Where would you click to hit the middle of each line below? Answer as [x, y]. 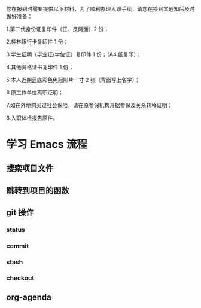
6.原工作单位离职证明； [35, 92]
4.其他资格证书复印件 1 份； [40, 67]
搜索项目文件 [30, 168]
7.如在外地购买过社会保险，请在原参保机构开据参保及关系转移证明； [89, 105]
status [16, 230]
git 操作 [20, 213]
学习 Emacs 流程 [47, 144]
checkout [20, 278]
